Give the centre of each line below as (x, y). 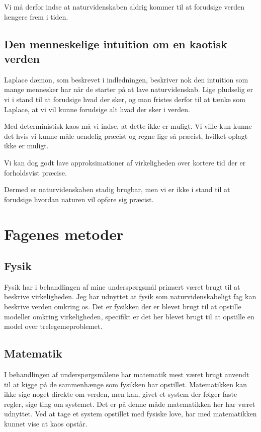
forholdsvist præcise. (35, 172)
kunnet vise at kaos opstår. (46, 424)
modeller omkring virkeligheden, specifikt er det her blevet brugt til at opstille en (129, 316)
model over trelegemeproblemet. (53, 326)
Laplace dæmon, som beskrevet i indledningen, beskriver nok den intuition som (126, 79)
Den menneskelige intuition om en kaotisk (116, 44)
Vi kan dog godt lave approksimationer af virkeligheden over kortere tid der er (125, 162)
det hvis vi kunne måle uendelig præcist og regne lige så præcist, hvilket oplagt (126, 136)
